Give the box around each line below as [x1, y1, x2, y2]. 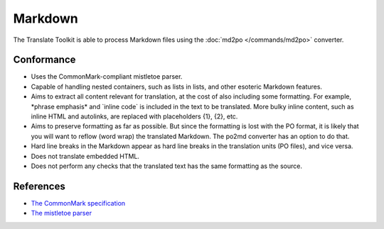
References [13, 180, 65, 192]
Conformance [13, 54, 76, 66]
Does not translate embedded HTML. [31, 152, 140, 160]
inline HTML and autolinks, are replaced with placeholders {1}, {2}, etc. [31, 112, 238, 121]
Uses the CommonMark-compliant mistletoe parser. [31, 72, 183, 81]
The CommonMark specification [31, 199, 126, 207]
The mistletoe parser [31, 209, 92, 218]
